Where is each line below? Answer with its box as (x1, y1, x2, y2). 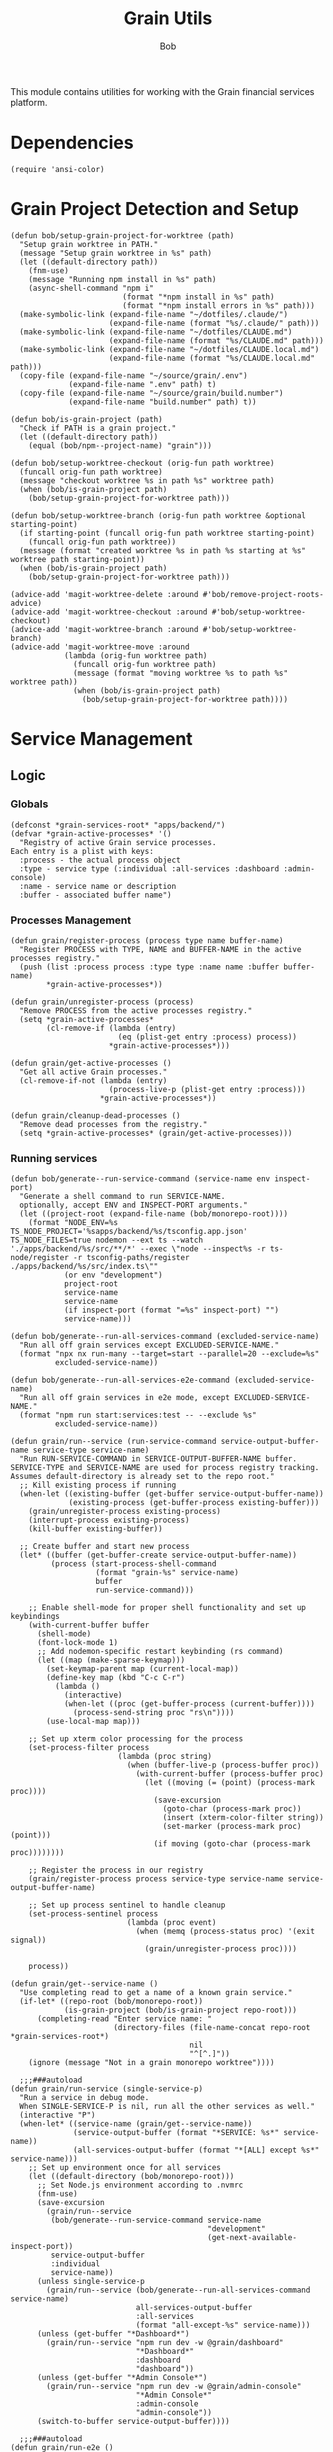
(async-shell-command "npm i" (28, 283, 155, 293)
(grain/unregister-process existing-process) (28, 1507, 222, 1517)
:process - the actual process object (19, 855, 182, 865)
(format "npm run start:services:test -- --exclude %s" (19, 1410, 257, 1421)
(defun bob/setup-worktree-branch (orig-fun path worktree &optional (10, 510, 307, 521)
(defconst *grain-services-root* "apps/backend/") (10, 820, 226, 830)
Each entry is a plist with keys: (10, 846, 155, 856)
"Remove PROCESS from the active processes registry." (19, 1005, 253, 1016)
